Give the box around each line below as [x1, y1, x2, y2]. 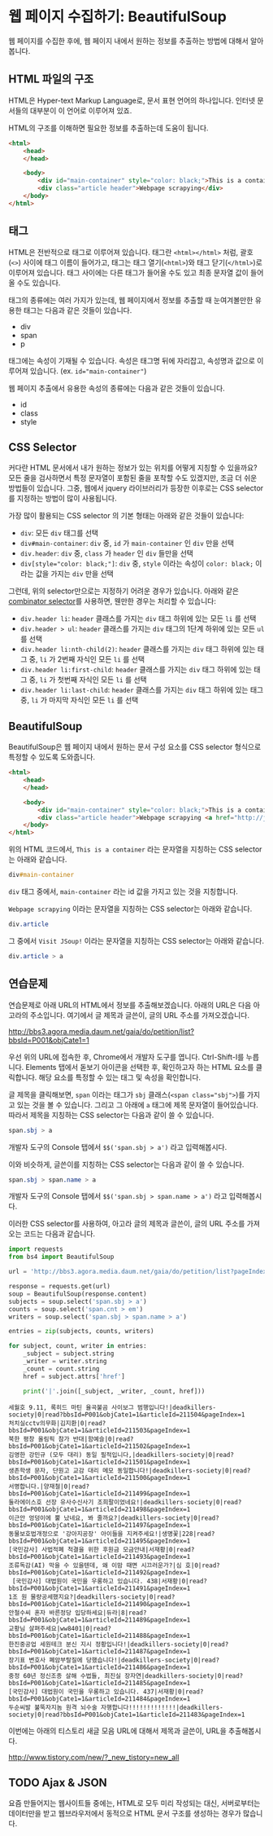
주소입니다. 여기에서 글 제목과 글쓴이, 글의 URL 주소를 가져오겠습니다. [29, 1010, 250, 1019]
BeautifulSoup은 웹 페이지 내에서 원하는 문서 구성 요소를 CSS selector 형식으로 [8, 742, 262, 752]
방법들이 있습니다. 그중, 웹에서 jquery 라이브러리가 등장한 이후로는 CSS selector [8, 483, 264, 493]
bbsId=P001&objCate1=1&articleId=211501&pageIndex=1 [8, 1458, 191, 1466]
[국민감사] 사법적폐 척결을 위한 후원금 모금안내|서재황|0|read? [8, 1545, 195, 1553]
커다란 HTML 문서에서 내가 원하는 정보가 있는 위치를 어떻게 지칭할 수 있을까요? [8, 463, 258, 473]
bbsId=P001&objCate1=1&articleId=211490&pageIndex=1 [8, 1600, 191, 1608]
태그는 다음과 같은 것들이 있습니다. [23, 305, 132, 315]
